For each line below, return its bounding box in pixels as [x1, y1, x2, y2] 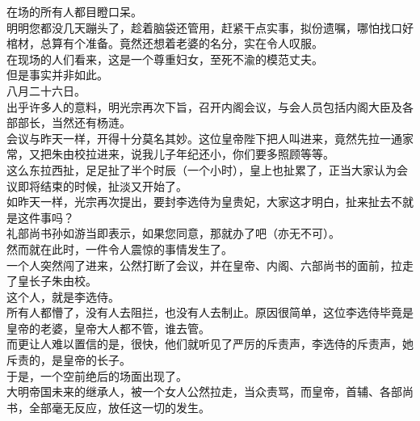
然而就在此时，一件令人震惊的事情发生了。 [6, 240, 233, 257]
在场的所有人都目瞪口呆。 [6, 3, 142, 19]
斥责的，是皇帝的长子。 [6, 352, 131, 368]
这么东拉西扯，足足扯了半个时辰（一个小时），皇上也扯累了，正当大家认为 [6, 161, 397, 178]
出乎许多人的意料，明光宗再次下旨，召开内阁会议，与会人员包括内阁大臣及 [6, 98, 402, 115]
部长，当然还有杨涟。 [17, 114, 131, 131]
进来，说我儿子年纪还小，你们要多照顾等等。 [96, 145, 334, 162]
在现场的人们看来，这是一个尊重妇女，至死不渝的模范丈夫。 [6, 50, 323, 67]
